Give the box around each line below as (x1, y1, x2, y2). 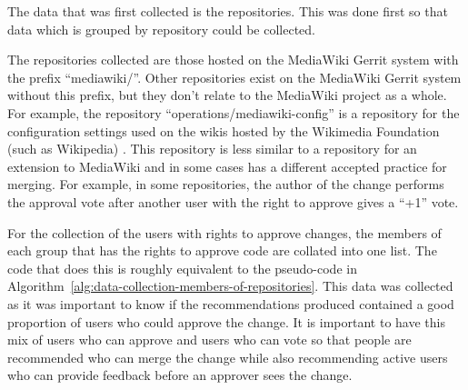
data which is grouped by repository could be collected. (7, 19, 316, 38)
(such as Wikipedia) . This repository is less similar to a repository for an (7, 139, 417, 158)
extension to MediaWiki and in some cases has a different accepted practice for (7, 156, 447, 175)
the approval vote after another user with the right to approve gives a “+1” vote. (7, 192, 459, 211)
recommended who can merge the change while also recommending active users (7, 347, 448, 366)
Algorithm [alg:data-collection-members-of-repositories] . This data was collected (7, 276, 453, 295)
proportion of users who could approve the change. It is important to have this (7, 312, 445, 331)
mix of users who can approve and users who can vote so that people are (7, 330, 412, 349)
